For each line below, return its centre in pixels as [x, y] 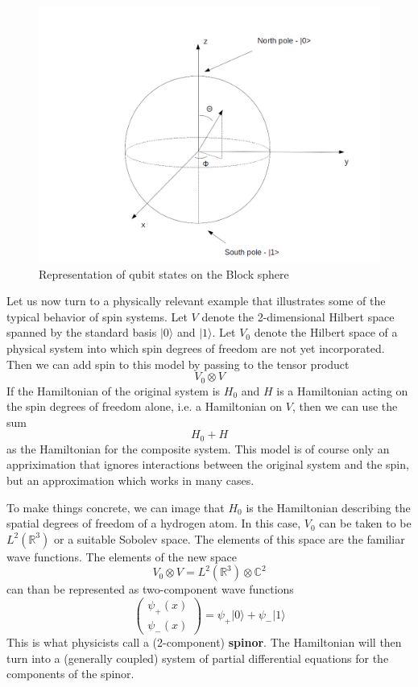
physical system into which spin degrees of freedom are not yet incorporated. [196, 348]
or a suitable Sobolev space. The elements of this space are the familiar [230, 538]
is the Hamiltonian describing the [328, 507]
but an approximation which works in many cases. [130, 480]
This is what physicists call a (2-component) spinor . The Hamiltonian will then [204, 641]
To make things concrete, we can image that [116, 507]
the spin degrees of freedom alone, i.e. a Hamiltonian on [145, 406]
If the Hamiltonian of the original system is [114, 390]
